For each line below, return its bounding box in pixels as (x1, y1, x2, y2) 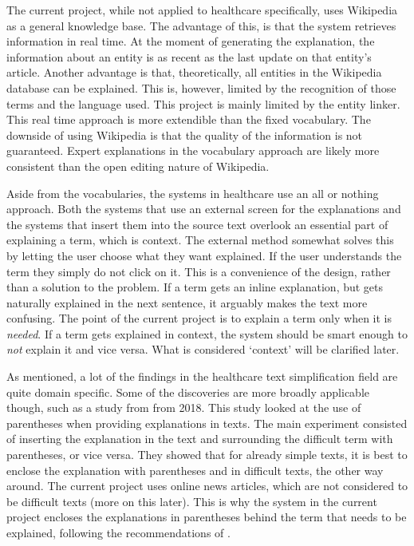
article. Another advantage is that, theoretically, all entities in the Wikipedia (6, 64, 382, 81)
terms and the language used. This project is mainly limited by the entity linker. (6, 95, 400, 112)
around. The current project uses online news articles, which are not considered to (6, 477, 408, 494)
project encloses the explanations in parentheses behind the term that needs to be (6, 508, 407, 525)
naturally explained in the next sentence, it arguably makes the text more (6, 294, 368, 311)
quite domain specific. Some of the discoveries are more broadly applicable (6, 383, 369, 400)
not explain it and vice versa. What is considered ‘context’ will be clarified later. (6, 341, 400, 358)
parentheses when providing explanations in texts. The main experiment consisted (6, 414, 408, 431)
